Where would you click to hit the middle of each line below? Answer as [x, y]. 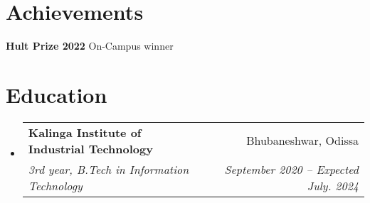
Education [57, 94]
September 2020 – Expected [291, 169]
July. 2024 [333, 185]
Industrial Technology [90, 148]
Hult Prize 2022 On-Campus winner [90, 46]
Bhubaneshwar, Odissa [302, 141]
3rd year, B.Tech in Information [109, 169]
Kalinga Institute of [85, 132]
